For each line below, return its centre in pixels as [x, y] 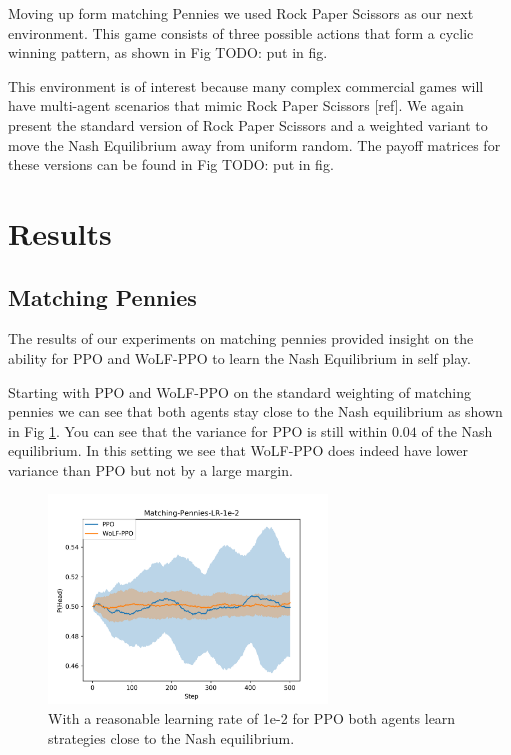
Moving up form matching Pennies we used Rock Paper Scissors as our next [241, 13]
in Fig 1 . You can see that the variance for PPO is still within [198, 430]
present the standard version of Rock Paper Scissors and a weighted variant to [248, 124]
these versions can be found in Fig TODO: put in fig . [171, 164]
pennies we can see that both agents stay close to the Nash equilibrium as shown [255, 411]
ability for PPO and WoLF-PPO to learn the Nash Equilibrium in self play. [239, 357]
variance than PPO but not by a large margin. [150, 469]
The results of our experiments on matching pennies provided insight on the [241, 338]
